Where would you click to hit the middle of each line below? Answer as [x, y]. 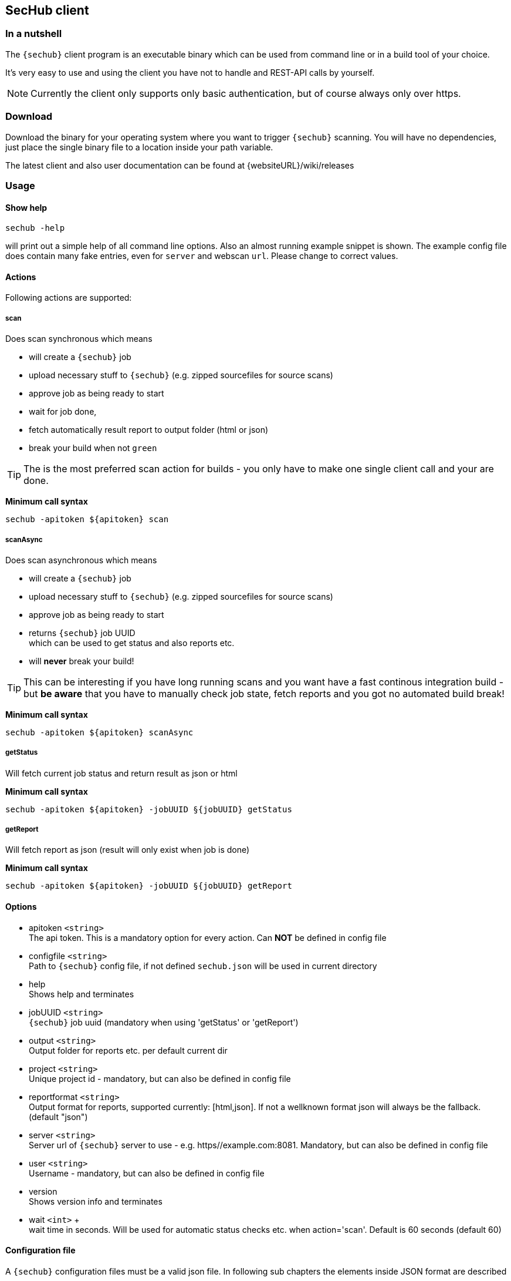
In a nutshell [34, 34]
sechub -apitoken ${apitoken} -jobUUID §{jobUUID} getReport [149, 886]
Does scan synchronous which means [79, 339]
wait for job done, [63, 412]
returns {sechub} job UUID [82, 633]
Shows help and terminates [82, 994]
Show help [26, 207]
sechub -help [35, 228]
